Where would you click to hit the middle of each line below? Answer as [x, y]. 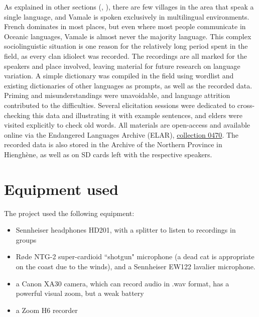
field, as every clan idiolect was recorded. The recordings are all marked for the [125, 56]
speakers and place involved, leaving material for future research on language [122, 66]
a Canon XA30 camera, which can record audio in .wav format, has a [122, 283]
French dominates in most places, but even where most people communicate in [125, 26]
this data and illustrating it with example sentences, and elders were [137, 115]
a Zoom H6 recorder [47, 310]
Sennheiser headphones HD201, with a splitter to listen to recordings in [126, 230]
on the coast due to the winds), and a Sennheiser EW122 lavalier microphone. [136, 266]
